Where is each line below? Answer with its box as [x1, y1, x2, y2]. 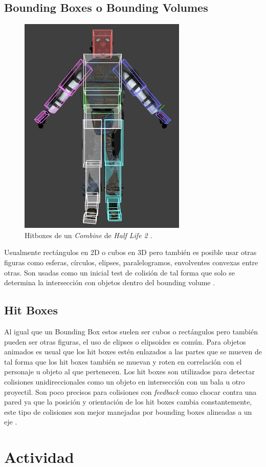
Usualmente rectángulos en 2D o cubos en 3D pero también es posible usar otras [4, 247, 257, 258]
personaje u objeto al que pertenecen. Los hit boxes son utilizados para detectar [4, 366, 255, 377]
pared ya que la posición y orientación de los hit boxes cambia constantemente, [4, 396, 252, 407]
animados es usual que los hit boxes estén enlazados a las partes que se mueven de [4, 346, 262, 357]
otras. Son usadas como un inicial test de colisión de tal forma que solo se [4, 267, 235, 278]
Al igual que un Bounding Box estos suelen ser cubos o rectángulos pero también [4, 326, 258, 336]
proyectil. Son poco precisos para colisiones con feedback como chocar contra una [4, 386, 257, 397]
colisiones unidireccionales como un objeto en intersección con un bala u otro [4, 376, 245, 387]
